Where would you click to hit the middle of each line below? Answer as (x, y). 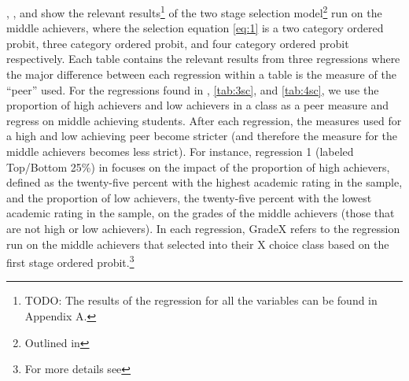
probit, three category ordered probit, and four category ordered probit (178, 43)
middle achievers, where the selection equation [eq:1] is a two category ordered (195, 28)
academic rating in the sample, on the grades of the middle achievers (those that (201, 213)
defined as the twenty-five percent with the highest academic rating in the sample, (204, 182)
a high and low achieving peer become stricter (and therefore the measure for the (202, 136)
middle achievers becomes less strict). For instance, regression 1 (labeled (180, 151)
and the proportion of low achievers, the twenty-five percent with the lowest (189, 197)
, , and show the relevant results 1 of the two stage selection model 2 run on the (194, 11)
